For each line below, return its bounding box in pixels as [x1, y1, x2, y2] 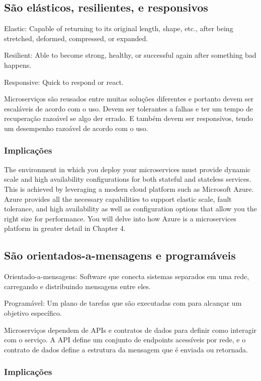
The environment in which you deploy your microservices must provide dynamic [4, 164, 251, 174]
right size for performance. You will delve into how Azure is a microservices [4, 213, 236, 223]
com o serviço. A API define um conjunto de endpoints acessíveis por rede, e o [4, 334, 246, 345]
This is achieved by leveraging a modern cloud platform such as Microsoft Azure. [4, 183, 254, 194]
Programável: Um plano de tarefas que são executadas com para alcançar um [4, 298, 242, 308]
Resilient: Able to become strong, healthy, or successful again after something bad [4, 50, 256, 60]
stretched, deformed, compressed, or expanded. [4, 33, 148, 43]
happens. [4, 59, 32, 70]
